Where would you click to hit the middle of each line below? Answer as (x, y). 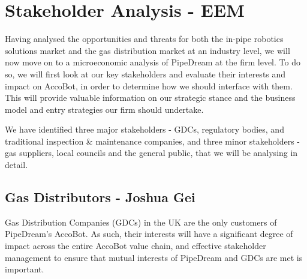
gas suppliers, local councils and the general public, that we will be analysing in (151, 153)
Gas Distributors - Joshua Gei (100, 197)
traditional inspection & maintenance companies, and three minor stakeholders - (153, 141)
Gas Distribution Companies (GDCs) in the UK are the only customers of (141, 222)
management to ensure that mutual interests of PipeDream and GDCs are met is (154, 257)
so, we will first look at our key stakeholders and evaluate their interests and (145, 73)
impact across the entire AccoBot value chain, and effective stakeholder (136, 246)
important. (25, 269)
